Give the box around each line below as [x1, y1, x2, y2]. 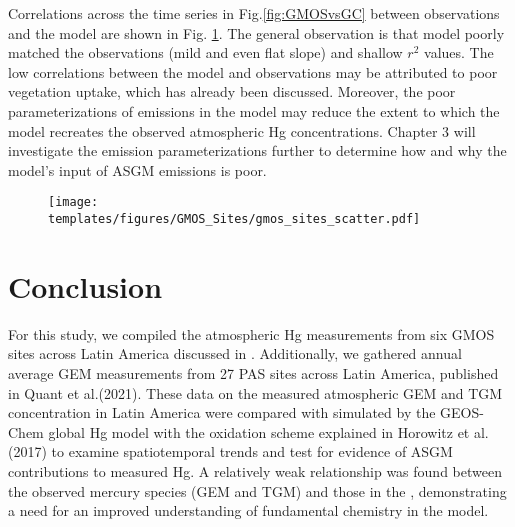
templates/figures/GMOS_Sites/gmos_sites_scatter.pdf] [48, 212, 421, 226]
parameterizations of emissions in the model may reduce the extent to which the [8, 100, 500, 121]
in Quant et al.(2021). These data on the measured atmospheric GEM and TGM [8, 382, 503, 403]
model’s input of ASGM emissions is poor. [8, 159, 267, 180]
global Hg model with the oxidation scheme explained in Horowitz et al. [48, 421, 489, 442]
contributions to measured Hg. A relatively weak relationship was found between [8, 460, 502, 481]
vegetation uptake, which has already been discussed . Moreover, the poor [8, 81, 456, 102]
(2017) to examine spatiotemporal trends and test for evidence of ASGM [8, 441, 453, 462]
